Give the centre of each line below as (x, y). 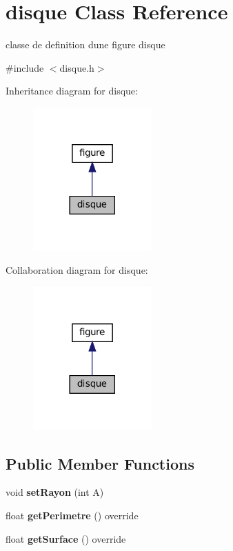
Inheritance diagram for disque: (72, 91)
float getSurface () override (66, 538)
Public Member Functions (100, 463)
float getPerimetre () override (72, 515)
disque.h (77, 67)
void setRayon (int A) (55, 492)
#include (25, 67)
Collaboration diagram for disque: (77, 270)
